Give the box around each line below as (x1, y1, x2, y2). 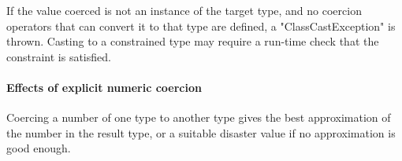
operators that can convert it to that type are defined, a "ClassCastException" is (6, 17, 396, 34)
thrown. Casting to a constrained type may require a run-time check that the (6, 33, 379, 49)
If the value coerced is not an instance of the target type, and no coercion (6, 2, 362, 18)
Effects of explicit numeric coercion (6, 79, 202, 95)
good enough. (6, 140, 71, 156)
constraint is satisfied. (6, 48, 111, 64)
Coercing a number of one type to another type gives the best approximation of (6, 109, 391, 126)
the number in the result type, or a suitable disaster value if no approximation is (6, 124, 396, 141)
